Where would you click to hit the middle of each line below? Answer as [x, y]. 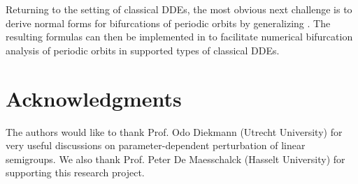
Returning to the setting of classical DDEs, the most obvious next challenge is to [179, 9]
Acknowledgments [94, 98]
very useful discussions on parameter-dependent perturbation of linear [156, 145]
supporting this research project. [75, 172]
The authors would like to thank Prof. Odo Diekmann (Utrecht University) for [174, 131]
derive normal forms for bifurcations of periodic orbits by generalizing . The [168, 23]
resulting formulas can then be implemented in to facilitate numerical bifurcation [179, 37]
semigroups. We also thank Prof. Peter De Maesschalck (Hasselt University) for [176, 159]
